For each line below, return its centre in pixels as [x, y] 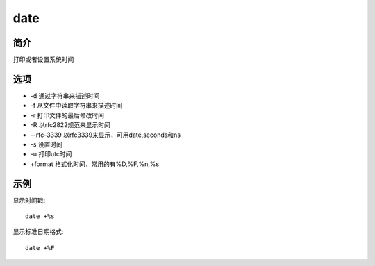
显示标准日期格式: [38, 232]
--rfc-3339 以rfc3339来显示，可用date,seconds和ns [105, 135]
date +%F [40, 248]
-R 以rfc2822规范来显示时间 [70, 125]
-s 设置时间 [46, 144]
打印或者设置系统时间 [43, 60]
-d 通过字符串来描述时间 [65, 95]
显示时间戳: [29, 200]
